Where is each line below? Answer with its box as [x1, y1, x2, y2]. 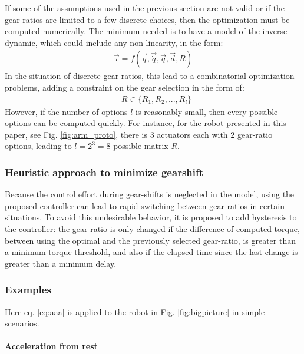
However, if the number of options [5, 105, 128, 117]
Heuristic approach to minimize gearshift [5, 164, 204, 179]
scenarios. [5, 317, 39, 329]
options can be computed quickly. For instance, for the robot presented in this [5, 117, 286, 129]
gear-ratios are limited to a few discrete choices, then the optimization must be [5, 13, 290, 25]
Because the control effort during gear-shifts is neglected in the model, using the [5, 188, 295, 200]
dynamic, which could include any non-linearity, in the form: [5, 36, 223, 48]
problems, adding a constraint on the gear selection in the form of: [5, 81, 244, 93]
